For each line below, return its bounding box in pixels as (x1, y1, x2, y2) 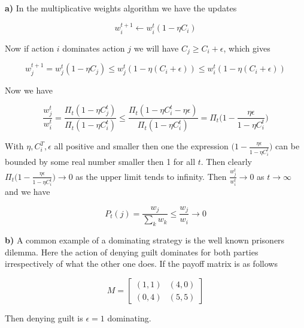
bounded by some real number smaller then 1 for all (5, 155, 196, 168)
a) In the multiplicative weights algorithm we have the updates (5, 2, 237, 14)
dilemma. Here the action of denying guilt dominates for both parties (5, 245, 259, 258)
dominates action (62, 41, 125, 54)
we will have (133, 41, 179, 54)
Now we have (5, 83, 53, 96)
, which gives (223, 41, 270, 54)
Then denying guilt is (5, 312, 83, 324)
